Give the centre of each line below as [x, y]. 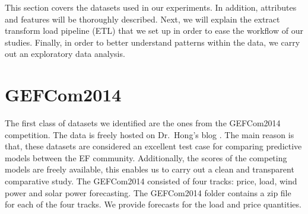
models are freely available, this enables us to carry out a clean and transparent [150, 169]
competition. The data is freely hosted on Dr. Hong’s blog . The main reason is [150, 134]
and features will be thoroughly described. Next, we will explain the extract [142, 19]
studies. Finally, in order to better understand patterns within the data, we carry [153, 42]
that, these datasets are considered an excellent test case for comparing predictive [153, 146]
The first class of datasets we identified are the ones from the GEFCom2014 [143, 123]
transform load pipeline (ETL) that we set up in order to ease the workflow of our [154, 31]
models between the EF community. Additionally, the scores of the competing [146, 157]
